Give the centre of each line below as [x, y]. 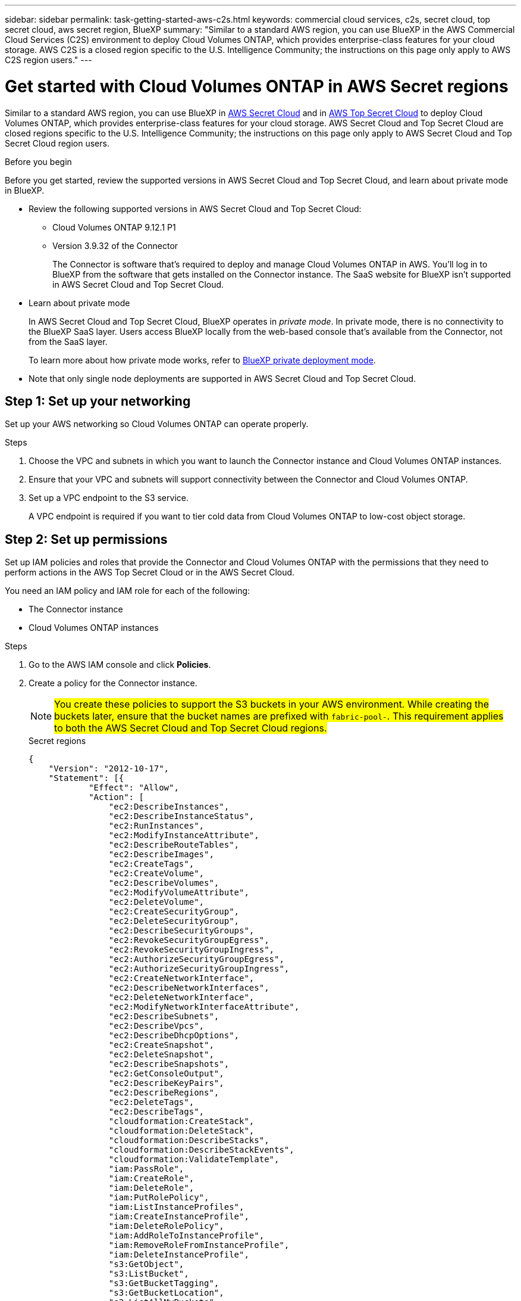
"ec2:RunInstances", [156, 826]
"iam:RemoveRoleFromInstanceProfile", [199, 1245]
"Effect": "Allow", [134, 788]
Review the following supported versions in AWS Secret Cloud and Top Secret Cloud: [195, 208]
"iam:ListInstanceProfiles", [176, 1207]
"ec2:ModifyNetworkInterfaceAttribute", [204, 1007]
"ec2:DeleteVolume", [156, 902]
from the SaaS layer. [68, 341]
